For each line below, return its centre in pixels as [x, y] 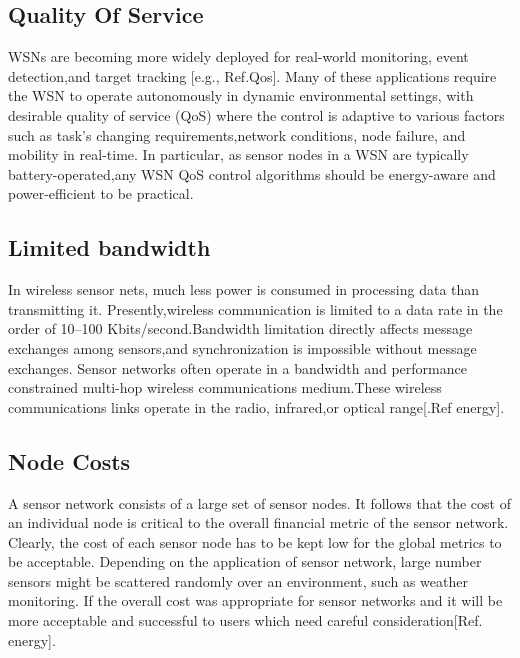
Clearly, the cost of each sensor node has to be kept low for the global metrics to [255, 541]
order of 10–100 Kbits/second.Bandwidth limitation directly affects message [240, 328]
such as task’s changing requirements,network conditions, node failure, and [237, 134]
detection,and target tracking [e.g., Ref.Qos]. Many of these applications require [252, 75]
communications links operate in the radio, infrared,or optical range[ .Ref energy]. [256, 406]
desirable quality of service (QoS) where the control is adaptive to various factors [256, 114]
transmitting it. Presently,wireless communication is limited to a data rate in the [255, 308]
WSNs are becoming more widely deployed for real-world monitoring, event [238, 56]
